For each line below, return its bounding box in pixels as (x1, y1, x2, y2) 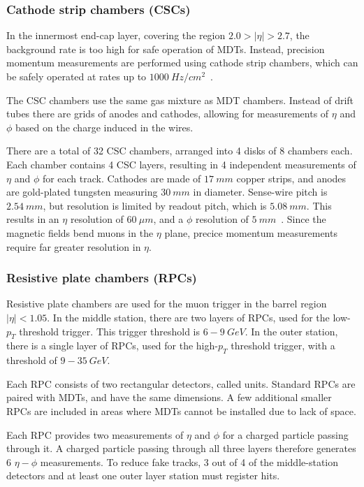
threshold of (6, 353, 57, 368)
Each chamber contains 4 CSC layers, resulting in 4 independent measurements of (6, 157, 356, 171)
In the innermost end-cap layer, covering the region (6, 28, 226, 43)
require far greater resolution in (6, 239, 141, 254)
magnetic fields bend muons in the (6, 225, 154, 240)
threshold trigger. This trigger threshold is (19, 324, 201, 338)
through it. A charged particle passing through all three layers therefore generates (6, 441, 356, 456)
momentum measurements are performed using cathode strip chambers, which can (6, 55, 358, 70)
